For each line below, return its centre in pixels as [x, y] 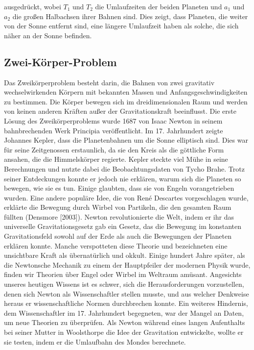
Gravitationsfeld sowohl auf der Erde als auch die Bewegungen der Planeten [118, 236]
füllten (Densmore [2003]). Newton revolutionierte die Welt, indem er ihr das [119, 216]
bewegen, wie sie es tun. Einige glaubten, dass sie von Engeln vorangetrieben [119, 188]
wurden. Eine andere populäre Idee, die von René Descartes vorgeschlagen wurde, [126, 197]
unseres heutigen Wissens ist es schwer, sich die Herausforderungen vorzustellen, [124, 284]
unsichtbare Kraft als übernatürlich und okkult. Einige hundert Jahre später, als [125, 255]
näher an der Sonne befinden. [48, 35]
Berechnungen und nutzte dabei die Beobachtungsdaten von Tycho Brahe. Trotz [124, 168]
